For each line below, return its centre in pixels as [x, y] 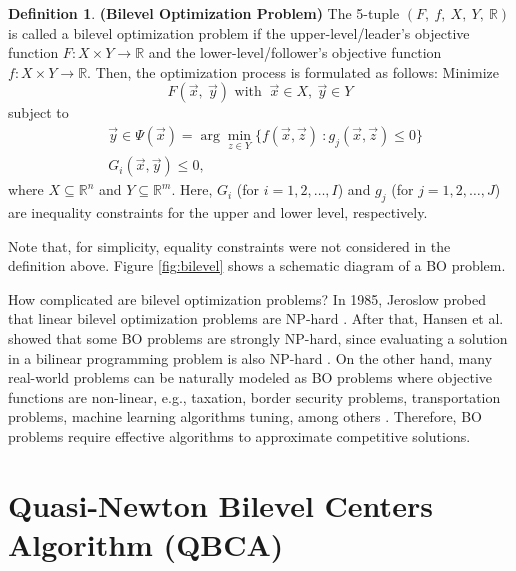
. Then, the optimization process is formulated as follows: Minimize [293, 71]
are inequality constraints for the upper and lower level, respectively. [218, 212]
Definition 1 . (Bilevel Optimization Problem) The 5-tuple [204, 13]
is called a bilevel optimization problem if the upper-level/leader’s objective [239, 32]
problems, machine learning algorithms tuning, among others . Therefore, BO [245, 416]
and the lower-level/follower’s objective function [295, 52]
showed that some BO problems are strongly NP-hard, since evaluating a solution [258, 338]
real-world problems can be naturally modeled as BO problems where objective [250, 377]
